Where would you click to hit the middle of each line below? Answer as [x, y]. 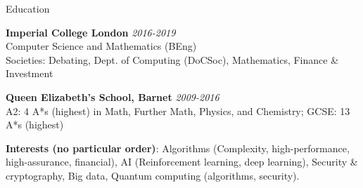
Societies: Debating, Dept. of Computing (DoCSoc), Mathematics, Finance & [172, 59]
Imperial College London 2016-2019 [91, 32]
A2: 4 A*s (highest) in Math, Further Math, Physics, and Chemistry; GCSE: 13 [178, 110]
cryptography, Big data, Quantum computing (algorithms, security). [153, 175]
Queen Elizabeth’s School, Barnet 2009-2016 [113, 96]
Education [28, 8]
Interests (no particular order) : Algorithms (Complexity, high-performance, [178, 148]
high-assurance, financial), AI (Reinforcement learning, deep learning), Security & [182, 162]
